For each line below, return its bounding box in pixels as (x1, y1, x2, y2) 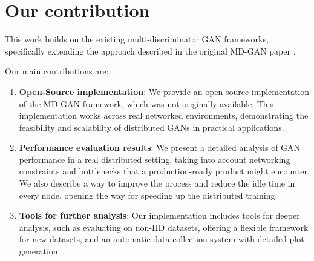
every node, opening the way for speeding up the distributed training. (19, 188, 278, 201)
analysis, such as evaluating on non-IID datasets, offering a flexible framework (19, 220, 309, 233)
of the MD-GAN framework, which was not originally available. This (19, 97, 273, 110)
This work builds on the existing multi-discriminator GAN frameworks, (5, 33, 269, 45)
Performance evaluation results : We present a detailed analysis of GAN (19, 141, 301, 154)
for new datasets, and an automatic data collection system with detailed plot (19, 233, 304, 245)
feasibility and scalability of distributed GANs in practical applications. (19, 121, 284, 133)
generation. (19, 245, 61, 257)
